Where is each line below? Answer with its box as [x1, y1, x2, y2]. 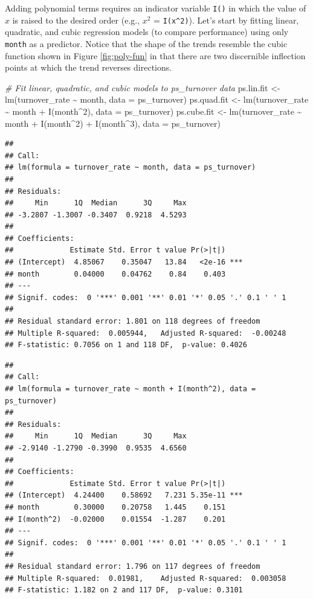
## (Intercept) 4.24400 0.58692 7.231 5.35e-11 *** [5, 491, 243, 500]
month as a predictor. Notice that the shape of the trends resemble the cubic [5, 37, 288, 50]
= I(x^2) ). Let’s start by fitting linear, [153, 13, 299, 26]
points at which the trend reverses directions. [5, 61, 172, 74]
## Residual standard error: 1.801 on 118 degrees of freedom [5, 317, 260, 326]
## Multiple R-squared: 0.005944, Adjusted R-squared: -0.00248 [5, 328, 286, 338]
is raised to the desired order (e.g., [12, 13, 140, 26]
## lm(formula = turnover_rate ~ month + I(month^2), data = [5, 385, 256, 393]
